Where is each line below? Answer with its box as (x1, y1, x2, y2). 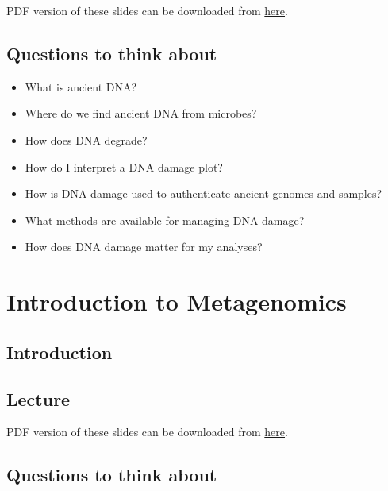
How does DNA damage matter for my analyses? (25, 238, 263, 255)
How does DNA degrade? (25, 131, 148, 148)
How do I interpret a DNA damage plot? (25, 158, 223, 175)
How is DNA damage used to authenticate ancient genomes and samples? (25, 185, 382, 202)
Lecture (6, 386, 71, 411)
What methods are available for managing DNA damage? (25, 211, 305, 228)
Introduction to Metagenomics (6, 285, 347, 318)
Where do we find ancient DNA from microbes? (25, 105, 257, 122)
